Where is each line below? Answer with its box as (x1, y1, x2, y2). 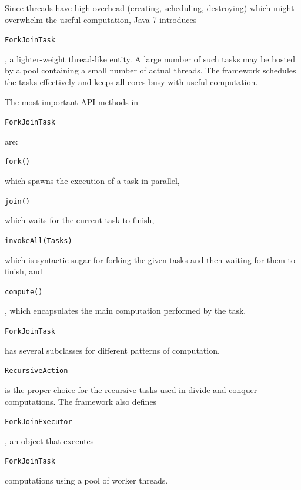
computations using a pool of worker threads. (5, 474, 168, 486)
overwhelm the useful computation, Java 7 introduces (5, 13, 197, 25)
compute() (5, 287, 43, 296)
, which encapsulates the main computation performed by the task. (5, 304, 246, 317)
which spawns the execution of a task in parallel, (5, 174, 180, 187)
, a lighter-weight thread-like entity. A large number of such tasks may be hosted (5, 52, 295, 65)
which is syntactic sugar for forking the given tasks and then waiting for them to (5, 253, 296, 266)
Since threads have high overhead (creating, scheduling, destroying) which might (5, 2, 295, 14)
